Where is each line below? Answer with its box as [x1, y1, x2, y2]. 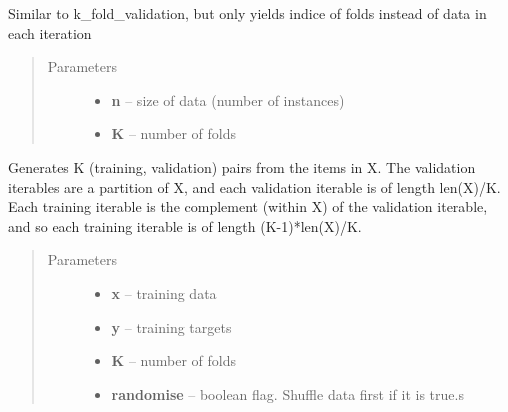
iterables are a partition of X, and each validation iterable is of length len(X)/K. [8, 176, 501, 197]
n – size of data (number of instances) [111, 89, 345, 110]
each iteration [8, 22, 92, 43]
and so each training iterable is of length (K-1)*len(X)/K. [8, 215, 362, 236]
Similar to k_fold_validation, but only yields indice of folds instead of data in [8, 3, 487, 23]
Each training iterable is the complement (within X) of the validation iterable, [8, 196, 488, 217]
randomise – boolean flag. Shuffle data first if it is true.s [111, 383, 464, 404]
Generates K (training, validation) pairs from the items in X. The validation [8, 156, 476, 177]
